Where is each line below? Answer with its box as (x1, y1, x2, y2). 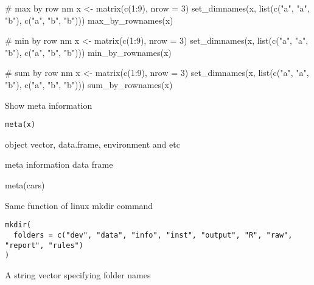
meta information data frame (5, 158, 113, 171)
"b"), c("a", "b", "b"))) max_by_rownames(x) (5, 13, 173, 26)
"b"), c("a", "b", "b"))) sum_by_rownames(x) (5, 78, 173, 91)
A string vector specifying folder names (5, 268, 151, 281)
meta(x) (5, 120, 36, 129)
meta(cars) (5, 179, 45, 191)
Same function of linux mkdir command (5, 199, 153, 211)
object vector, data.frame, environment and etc (5, 137, 180, 150)
